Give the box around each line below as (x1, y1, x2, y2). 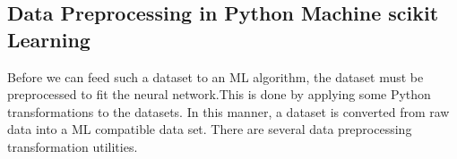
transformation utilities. (7, 137, 138, 155)
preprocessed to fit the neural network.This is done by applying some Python (7, 85, 431, 104)
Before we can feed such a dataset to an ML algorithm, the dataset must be (7, 67, 424, 86)
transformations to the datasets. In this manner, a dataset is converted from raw (7, 102, 450, 121)
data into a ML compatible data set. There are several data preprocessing (7, 120, 412, 138)
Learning (7, 25, 91, 53)
